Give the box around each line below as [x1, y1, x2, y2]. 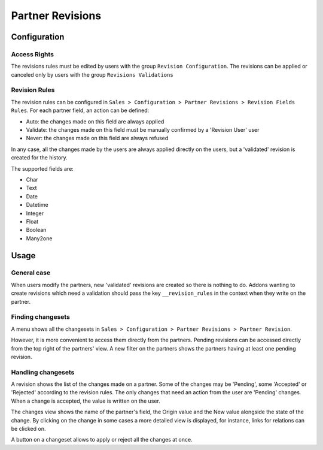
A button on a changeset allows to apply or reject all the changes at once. [11, 436, 193, 443]
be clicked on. [11, 425, 46, 433]
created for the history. [11, 154, 68, 161]
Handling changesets [11, 368, 75, 376]
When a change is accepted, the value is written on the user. [11, 397, 161, 404]
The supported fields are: [11, 165, 74, 172]
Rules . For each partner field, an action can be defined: [11, 107, 150, 114]
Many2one [26, 234, 53, 242]
